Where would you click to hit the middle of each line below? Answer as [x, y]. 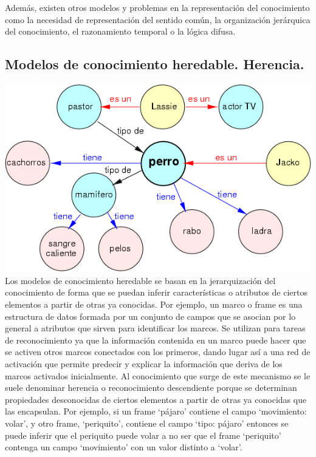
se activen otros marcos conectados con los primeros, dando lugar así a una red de [158, 352]
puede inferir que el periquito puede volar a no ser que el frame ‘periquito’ [143, 435]
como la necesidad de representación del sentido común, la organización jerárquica [158, 19]
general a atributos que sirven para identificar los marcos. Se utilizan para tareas [155, 328]
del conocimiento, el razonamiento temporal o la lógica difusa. [120, 31]
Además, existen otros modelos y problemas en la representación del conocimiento [157, 7]
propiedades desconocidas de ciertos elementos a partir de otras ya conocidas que [156, 399]
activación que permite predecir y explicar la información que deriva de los [144, 364]
